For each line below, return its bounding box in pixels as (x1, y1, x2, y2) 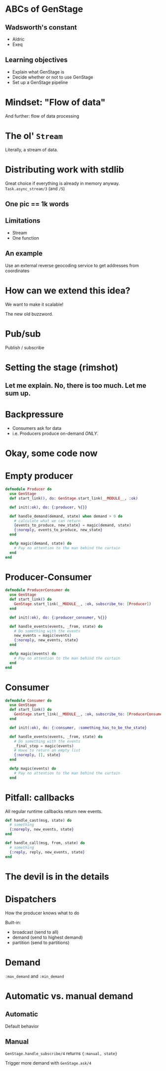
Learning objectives (5, 56, 68, 64)
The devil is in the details (5, 871, 110, 882)
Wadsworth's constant (5, 23, 78, 32)
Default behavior (5, 1023, 40, 1029)
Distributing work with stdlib (5, 164, 124, 175)
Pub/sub (5, 328, 41, 339)
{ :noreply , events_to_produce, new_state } (14, 528, 103, 533)
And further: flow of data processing (5, 113, 80, 119)
